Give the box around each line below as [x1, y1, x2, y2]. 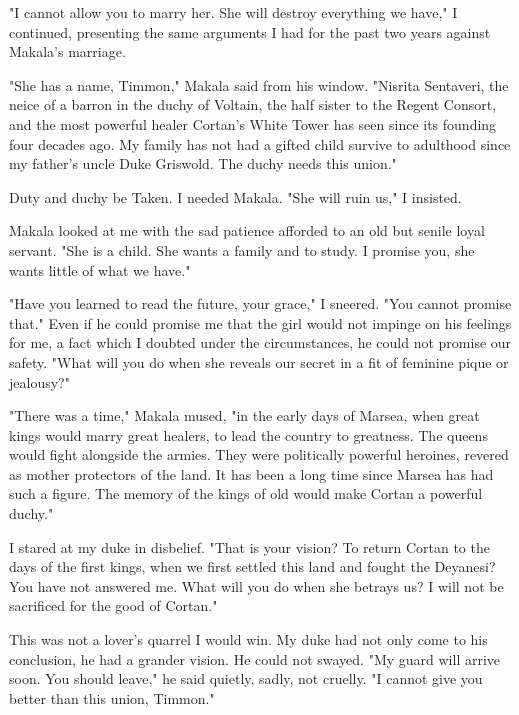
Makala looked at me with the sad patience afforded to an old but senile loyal [9, 220, 485, 241]
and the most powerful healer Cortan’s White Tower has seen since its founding [9, 113, 497, 134]
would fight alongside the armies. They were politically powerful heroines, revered [9, 444, 509, 465]
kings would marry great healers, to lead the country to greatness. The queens [9, 424, 488, 445]
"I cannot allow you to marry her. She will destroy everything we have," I [9, 2, 458, 22]
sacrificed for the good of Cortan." [9, 595, 218, 616]
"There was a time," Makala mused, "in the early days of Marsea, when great [9, 405, 480, 426]
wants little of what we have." [9, 259, 191, 280]
